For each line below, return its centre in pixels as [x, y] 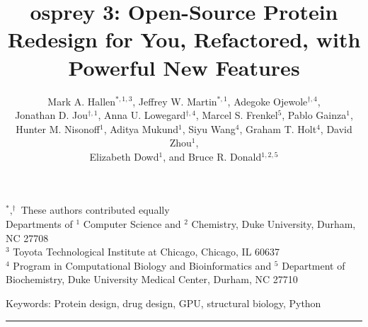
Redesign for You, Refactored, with [184, 39]
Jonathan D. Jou [52, 115]
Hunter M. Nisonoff [58, 128]
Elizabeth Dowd [124, 156]
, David [336, 128]
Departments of [39, 224]
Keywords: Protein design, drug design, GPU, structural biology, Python [163, 303]
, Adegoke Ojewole [268, 101]
